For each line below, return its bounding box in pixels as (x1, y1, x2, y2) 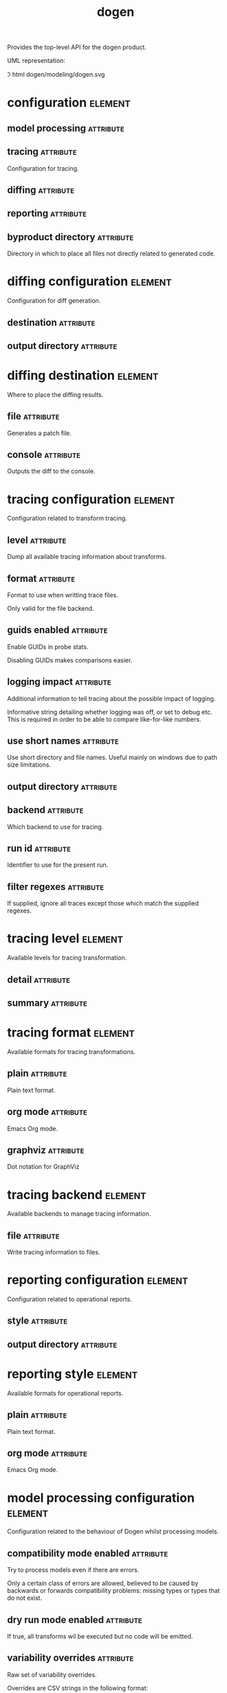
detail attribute (7, 973, 71, 985)
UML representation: (7, 57, 65, 65)
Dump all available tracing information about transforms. (7, 553, 167, 561)
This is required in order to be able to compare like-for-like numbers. (7, 715, 202, 723)
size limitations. (7, 761, 52, 769)
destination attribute (7, 316, 96, 328)
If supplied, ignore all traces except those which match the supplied (7, 899, 199, 908)
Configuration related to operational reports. (7, 1295, 132, 1303)
